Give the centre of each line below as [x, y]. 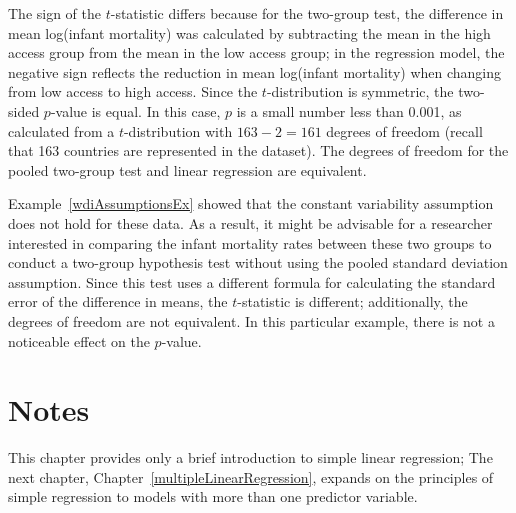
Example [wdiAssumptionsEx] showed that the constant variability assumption [251, 203]
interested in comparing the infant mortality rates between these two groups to [250, 242]
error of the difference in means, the [118, 301]
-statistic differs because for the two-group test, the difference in [307, 13]
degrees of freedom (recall [404, 130]
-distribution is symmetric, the [360, 91]
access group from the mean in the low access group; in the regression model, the [256, 52]
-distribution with [178, 130]
